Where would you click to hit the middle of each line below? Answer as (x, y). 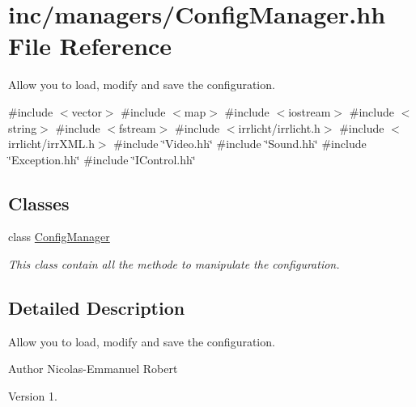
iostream (310, 111)
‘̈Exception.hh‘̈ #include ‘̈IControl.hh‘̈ (102, 159)
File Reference (90, 46)
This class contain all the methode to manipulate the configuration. (174, 264)
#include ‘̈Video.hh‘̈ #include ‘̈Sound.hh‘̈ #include (240, 144)
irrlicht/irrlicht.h (279, 127)
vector (87, 111)
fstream (138, 127)
